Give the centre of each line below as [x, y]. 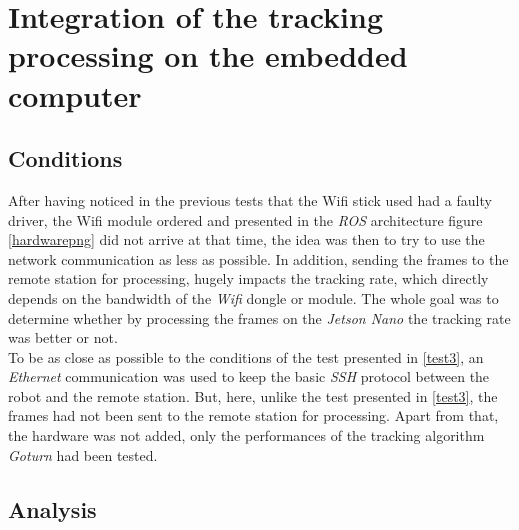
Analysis [52, 508]
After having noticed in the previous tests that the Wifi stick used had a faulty [250, 199]
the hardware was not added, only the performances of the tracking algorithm [246, 435]
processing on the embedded [208, 55]
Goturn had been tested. [83, 454]
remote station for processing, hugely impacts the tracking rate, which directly [248, 278]
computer [75, 94]
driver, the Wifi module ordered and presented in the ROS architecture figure [245, 219]
